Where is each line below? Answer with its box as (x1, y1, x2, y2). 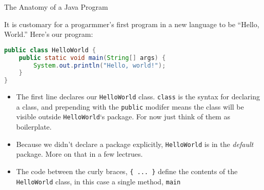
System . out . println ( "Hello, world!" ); (33, 61, 166, 69)
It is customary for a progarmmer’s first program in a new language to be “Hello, (4, 18, 259, 29)
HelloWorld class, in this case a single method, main (16, 176, 181, 186)
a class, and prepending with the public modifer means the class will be (16, 101, 244, 112)
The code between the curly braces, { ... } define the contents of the (16, 165, 238, 176)
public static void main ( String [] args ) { (18, 54, 166, 61)
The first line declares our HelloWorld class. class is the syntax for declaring (16, 91, 260, 102)
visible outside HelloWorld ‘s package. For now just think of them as (16, 111, 230, 122)
